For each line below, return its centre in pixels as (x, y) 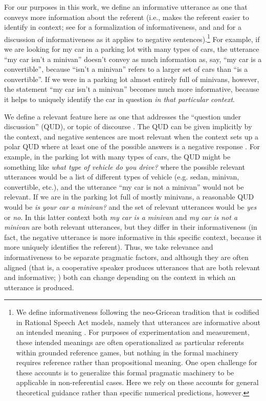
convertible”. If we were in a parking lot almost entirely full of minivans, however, (132, 79)
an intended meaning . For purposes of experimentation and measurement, (133, 332)
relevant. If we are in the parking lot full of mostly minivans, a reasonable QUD (129, 197)
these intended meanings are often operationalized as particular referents (130, 342)
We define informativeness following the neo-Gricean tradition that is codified (138, 312)
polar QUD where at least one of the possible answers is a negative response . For (132, 146)
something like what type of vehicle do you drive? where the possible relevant (125, 166)
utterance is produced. (39, 287)
